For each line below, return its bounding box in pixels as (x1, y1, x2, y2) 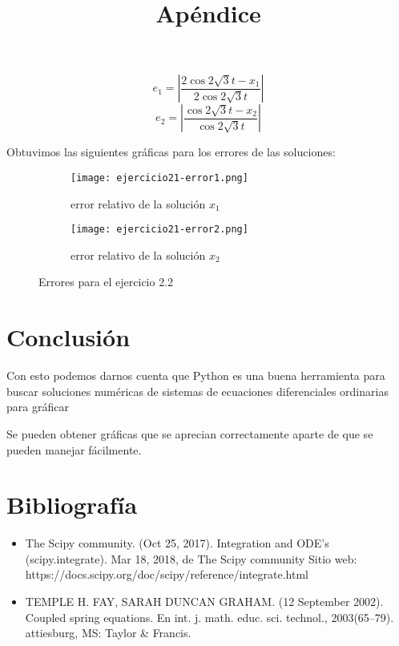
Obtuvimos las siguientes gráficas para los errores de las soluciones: (6, 143, 336, 160)
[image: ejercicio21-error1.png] (71, 172, 248, 184)
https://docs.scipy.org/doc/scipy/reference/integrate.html (25, 566, 309, 583)
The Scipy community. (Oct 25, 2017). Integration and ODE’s (25, 535, 329, 551)
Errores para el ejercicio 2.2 (38, 273, 174, 290)
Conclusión (6, 321, 131, 353)
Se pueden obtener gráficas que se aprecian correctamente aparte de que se (6, 425, 373, 442)
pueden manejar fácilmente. (6, 441, 142, 458)
